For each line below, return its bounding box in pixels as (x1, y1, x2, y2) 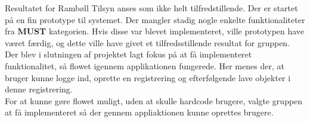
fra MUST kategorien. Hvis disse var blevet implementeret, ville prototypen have (5, 25, 305, 37)
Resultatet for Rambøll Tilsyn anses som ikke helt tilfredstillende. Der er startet (5, 2, 298, 14)
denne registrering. (5, 83, 73, 95)
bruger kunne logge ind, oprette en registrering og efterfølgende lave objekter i (5, 71, 291, 84)
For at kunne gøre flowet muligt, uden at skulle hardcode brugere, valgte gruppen (5, 94, 303, 107)
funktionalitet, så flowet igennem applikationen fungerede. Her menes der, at (5, 59, 284, 72)
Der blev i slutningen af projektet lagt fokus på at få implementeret (5, 48, 252, 60)
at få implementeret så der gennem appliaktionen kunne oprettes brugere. (5, 106, 274, 118)
